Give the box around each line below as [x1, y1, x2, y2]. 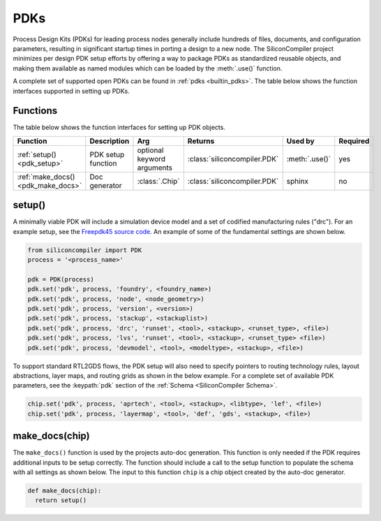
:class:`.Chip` [137, 176, 180, 186]
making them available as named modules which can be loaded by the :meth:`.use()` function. [13, 64, 283, 73]
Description [89, 136, 130, 146]
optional [137, 145, 164, 155]
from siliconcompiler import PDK [27, 246, 142, 254]
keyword [137, 154, 166, 163]
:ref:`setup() [17, 149, 57, 159]
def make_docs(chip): [27, 487, 102, 494]
